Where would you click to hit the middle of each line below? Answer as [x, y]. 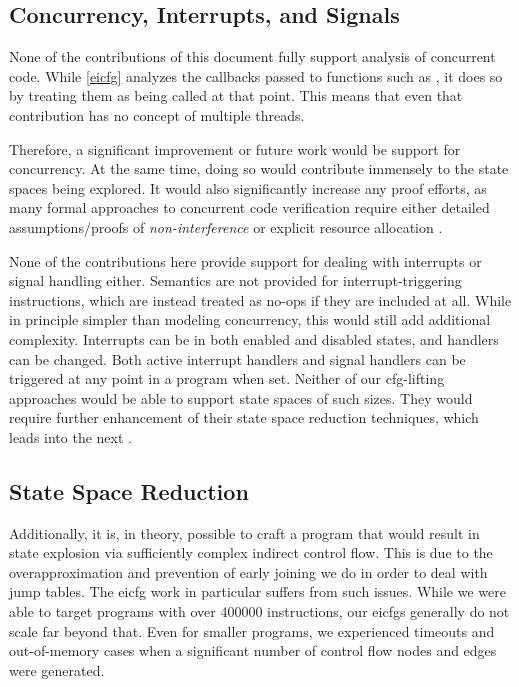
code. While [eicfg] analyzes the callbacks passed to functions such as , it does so [256, 75]
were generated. [57, 669]
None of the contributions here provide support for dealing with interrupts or [245, 260]
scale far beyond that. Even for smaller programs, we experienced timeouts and [252, 630]
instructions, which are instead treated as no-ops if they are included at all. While [260, 299]
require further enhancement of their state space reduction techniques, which [244, 417]
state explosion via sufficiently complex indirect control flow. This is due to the [251, 552]
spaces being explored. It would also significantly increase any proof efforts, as [248, 187]
